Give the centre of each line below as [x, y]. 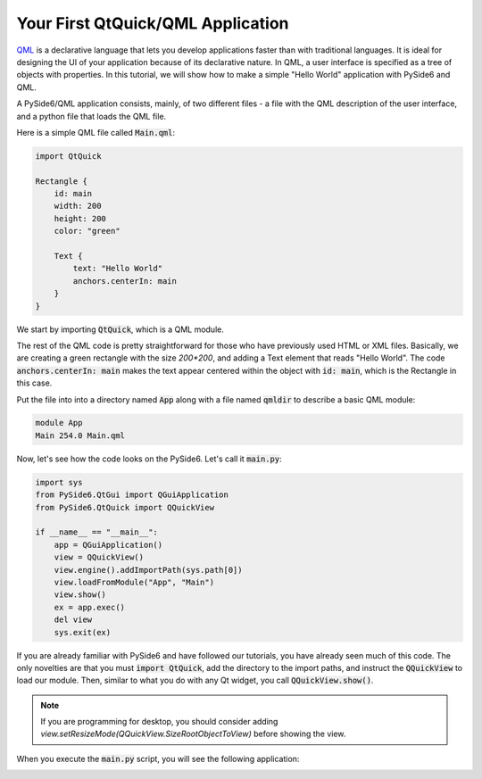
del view [73, 620]
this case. [34, 383]
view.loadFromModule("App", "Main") [134, 582]
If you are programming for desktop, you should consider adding [159, 722]
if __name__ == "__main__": [96, 532]
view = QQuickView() [99, 557]
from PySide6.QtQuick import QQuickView [125, 507]
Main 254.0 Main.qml [80, 435]
